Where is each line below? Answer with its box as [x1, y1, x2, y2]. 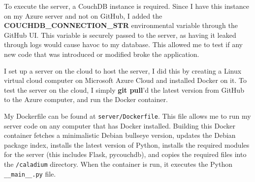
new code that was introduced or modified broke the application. [4, 49, 199, 59]
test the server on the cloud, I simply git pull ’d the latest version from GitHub [4, 84, 244, 95]
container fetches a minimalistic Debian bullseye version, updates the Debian [4, 130, 236, 140]
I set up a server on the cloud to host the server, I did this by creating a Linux [4, 65, 242, 76]
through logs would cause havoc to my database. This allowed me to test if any [4, 39, 243, 50]
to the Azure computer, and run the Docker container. [4, 94, 168, 104]
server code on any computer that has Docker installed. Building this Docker [4, 120, 236, 130]
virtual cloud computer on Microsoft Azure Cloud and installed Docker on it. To [4, 75, 247, 85]
